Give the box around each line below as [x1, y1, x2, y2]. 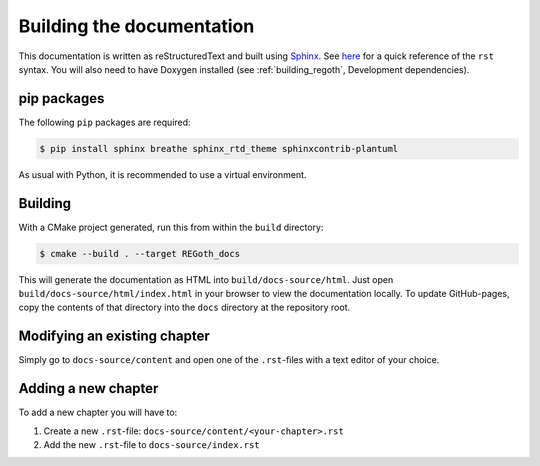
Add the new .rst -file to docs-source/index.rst [43, 439, 260, 451]
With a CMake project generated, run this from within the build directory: [18, 221, 324, 233]
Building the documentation [18, 15, 255, 37]
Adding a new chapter [18, 380, 159, 397]
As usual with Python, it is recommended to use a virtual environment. [18, 168, 307, 180]
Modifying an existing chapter [18, 328, 210, 345]
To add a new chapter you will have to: [18, 406, 178, 419]
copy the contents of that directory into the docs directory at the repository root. [18, 301, 351, 314]
